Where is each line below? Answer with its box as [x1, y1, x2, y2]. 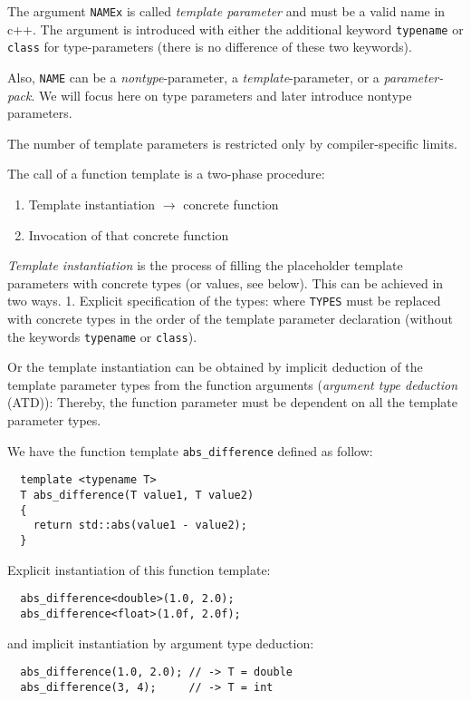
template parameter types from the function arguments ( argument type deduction [7, 375, 457, 394]
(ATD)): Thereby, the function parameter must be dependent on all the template [7, 393, 458, 412]
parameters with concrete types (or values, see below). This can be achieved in [7, 273, 444, 292]
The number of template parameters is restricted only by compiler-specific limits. [7, 133, 457, 152]
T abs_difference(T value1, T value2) [20, 488, 255, 501]
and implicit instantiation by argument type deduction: [7, 633, 314, 652]
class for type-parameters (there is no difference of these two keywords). [7, 37, 412, 56]
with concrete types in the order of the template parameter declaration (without [7, 309, 453, 328]
